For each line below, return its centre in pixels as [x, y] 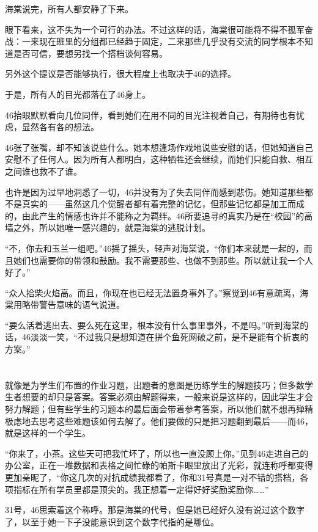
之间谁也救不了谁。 [43, 171]
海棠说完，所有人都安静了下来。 [69, 9]
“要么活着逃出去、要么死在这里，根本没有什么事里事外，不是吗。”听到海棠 [153, 325]
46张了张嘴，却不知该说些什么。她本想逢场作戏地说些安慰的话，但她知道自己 [159, 147]
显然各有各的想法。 [60, 127]
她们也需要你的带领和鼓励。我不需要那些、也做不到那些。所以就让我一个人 [163, 260]
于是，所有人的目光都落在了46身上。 [78, 94]
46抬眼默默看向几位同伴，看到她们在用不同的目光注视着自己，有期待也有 [150, 115]
